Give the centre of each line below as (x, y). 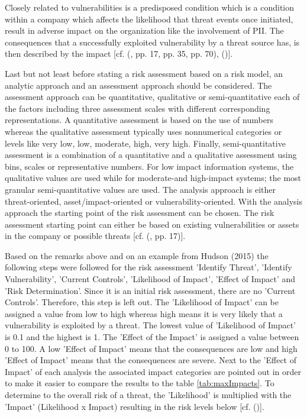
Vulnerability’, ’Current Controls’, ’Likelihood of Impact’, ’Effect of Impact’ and (150, 279)
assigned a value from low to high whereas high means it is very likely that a (144, 313)
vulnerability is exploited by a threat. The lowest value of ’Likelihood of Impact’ (150, 325)
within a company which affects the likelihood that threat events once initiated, (149, 19)
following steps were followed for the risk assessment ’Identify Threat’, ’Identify (148, 267)
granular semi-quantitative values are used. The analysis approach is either (140, 189)
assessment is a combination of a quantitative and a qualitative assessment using (151, 155)
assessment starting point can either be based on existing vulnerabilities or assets (152, 224)
